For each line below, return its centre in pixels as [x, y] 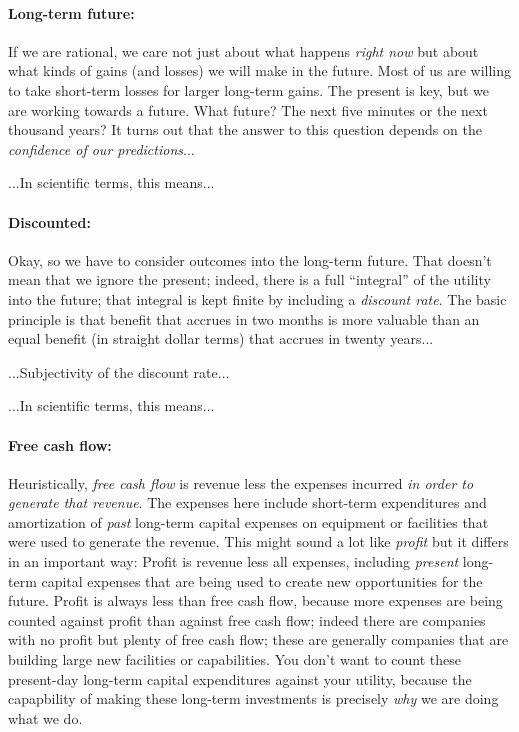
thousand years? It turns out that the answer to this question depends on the [245, 129]
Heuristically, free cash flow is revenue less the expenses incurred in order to [241, 482]
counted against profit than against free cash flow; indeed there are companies [247, 619]
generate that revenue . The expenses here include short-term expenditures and [247, 502]
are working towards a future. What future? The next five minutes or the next [248, 109]
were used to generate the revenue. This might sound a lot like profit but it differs [258, 541]
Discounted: [49, 221]
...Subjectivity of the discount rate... [119, 371]
